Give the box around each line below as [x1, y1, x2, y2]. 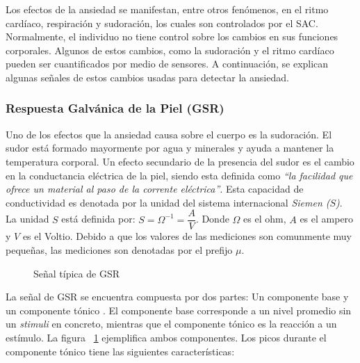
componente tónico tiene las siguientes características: [6, 344, 235, 358]
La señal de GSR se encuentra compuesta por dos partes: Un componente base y [6, 289, 349, 304]
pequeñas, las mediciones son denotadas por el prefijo [6, 243, 233, 257]
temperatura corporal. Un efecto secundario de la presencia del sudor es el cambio [6, 154, 354, 168]
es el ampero [300, 211, 354, 226]
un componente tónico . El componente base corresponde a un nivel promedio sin [6, 302, 352, 317]
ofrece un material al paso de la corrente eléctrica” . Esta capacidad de [6, 181, 304, 196]
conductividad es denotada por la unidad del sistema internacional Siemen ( [6, 195, 330, 209]
